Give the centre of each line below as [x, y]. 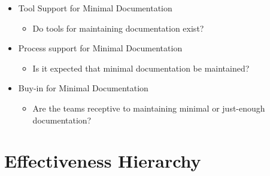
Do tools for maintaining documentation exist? [118, 28]
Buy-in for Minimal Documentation [83, 88]
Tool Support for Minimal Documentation [95, 8]
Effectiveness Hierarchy [103, 161]
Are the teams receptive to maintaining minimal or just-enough [149, 108]
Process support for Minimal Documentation [100, 48]
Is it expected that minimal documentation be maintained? [141, 68]
